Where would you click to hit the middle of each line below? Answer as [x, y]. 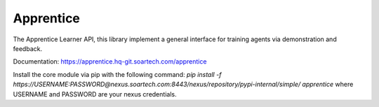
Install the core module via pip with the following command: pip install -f [117, 74]
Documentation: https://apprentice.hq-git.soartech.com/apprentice [110, 62]
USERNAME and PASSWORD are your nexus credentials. [95, 94]
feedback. [27, 48]
